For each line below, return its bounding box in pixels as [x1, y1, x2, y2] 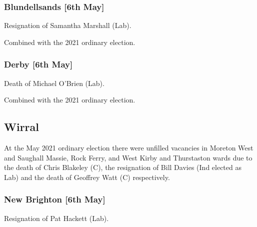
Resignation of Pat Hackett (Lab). [4, 212, 109, 223]
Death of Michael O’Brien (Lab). [4, 77, 104, 88]
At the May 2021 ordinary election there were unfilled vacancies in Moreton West [4, 142, 253, 153]
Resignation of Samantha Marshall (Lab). [4, 20, 131, 30]
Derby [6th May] [4, 58, 73, 70]
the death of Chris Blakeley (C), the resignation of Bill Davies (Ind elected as [4, 162, 241, 172]
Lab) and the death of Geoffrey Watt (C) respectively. [4, 171, 170, 182]
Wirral [4, 119, 39, 134]
